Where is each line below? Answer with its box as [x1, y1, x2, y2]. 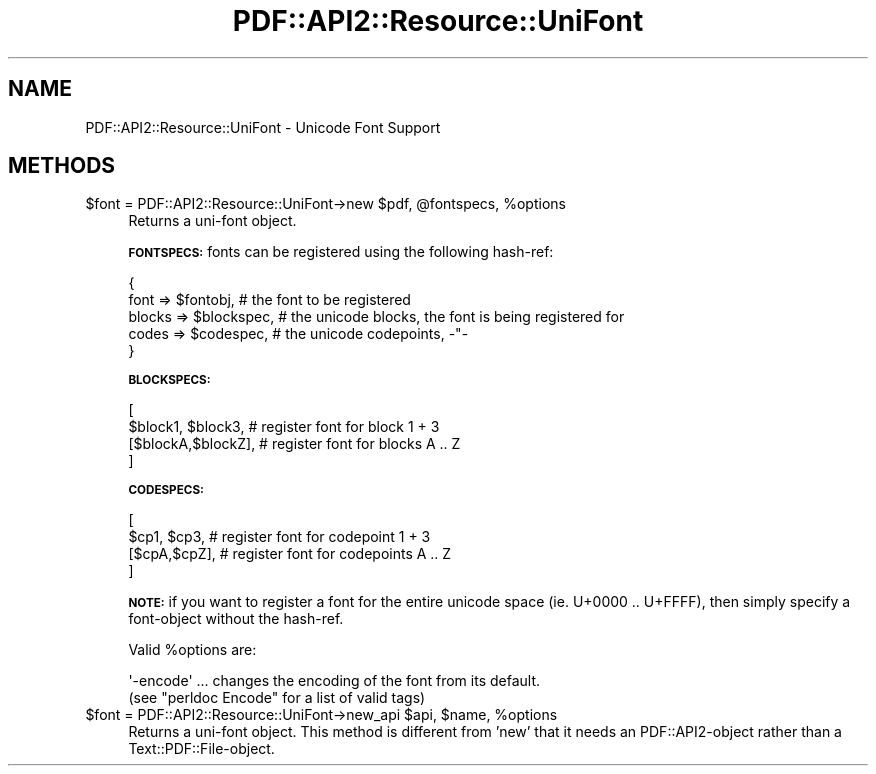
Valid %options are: [128, 641, 257, 659]
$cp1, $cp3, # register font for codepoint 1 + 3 [128, 528, 431, 546]
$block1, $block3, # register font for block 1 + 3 [128, 418, 440, 436]
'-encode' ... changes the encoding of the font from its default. [128, 672, 541, 690]
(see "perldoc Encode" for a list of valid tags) [128, 689, 426, 707]
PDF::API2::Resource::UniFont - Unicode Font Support [85, 118, 441, 136]
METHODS [8, 153, 116, 179]
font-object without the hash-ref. [128, 610, 344, 628]
